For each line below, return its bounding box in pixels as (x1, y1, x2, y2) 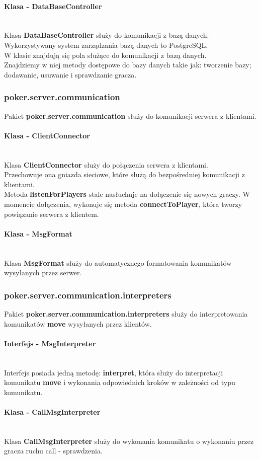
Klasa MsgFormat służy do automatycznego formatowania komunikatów (4, 257, 232, 268)
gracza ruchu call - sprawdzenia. (4, 445, 103, 456)
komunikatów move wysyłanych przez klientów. (4, 318, 152, 329)
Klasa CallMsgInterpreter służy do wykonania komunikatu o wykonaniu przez (4, 435, 254, 446)
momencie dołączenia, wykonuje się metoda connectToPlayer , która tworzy (4, 198, 242, 209)
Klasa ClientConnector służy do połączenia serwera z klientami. (4, 159, 208, 170)
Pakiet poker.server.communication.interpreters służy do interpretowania (4, 308, 248, 319)
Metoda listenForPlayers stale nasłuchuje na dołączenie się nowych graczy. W (4, 189, 250, 199)
